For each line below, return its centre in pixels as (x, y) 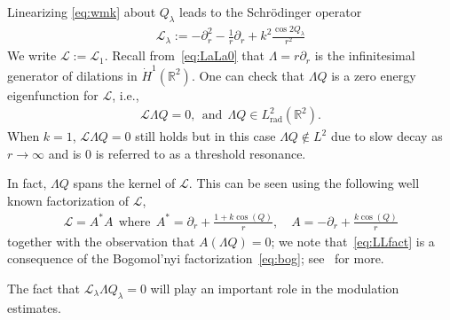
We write (32, 55)
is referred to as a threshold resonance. (201, 153)
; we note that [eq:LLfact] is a (353, 241)
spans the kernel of (124, 183)
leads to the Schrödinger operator (271, 12)
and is (65, 153)
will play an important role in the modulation (275, 288)
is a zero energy (374, 75)
